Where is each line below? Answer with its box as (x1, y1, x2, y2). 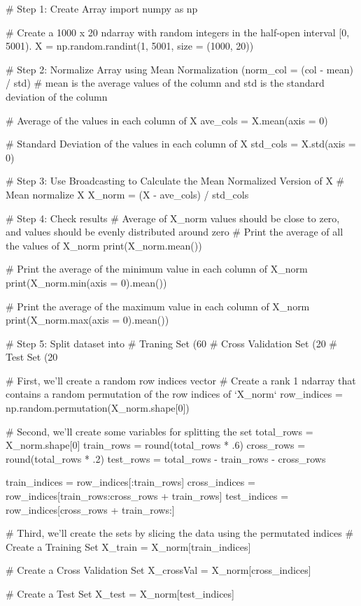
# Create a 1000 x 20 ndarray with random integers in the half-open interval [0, (6, 24, 350, 39)
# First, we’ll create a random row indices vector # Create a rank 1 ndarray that (6, 373, 356, 387)
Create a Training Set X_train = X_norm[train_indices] (6, 539, 251, 554)
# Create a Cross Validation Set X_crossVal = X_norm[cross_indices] (6, 563, 311, 577)
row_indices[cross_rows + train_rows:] (6, 502, 175, 517)
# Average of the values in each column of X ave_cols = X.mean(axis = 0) (6, 113, 328, 127)
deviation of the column (6, 89, 108, 103)
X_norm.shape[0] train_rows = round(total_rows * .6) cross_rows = (6, 438, 306, 452)
